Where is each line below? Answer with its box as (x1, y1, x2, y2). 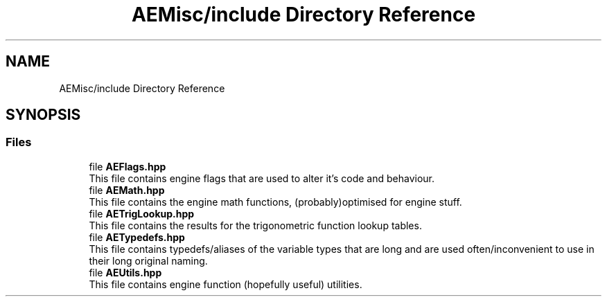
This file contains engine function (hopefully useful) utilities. (89, 278, 362, 290)
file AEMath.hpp (89, 184, 165, 196)
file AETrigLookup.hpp (89, 207, 195, 220)
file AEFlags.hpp (89, 160, 166, 172)
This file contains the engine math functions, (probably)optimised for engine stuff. (89, 195, 462, 208)
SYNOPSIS (6, 106, 81, 124)
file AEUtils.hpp (89, 266, 162, 278)
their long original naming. (89, 254, 208, 267)
